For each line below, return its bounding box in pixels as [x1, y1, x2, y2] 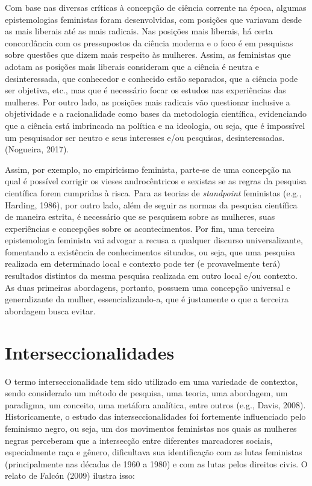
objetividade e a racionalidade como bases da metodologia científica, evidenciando [5, 107, 307, 120]
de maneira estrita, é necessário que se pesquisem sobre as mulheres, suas [5, 210, 275, 223]
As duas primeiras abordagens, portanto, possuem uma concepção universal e [5, 281, 290, 293]
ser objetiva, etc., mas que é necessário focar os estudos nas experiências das [5, 84, 286, 96]
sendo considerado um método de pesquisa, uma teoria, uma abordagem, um [5, 387, 288, 399]
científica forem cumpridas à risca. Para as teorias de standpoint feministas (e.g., [5, 186, 302, 199]
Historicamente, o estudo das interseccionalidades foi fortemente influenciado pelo [5, 410, 306, 423]
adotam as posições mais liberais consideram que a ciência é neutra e [5, 60, 260, 72]
